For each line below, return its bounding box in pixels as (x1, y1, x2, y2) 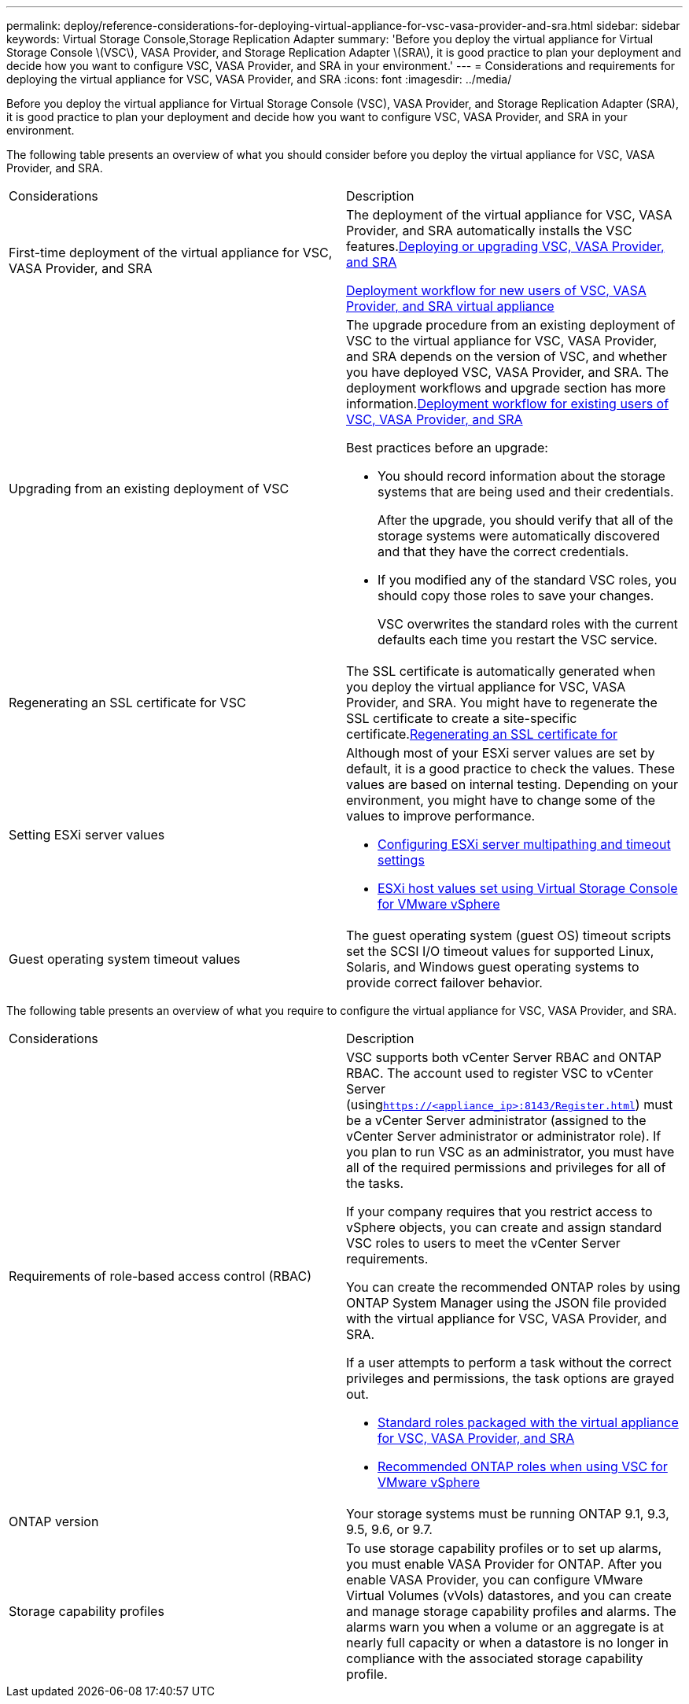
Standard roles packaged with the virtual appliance (378, 1414, 679, 1430)
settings (378, 852, 425, 868)
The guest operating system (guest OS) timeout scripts (346, 928, 672, 943)
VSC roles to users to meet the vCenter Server (346, 1235, 621, 1251)
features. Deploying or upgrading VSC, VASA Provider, (346, 238, 665, 254)
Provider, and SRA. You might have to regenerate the (346, 695, 658, 710)
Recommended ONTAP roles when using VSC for (378, 1459, 668, 1474)
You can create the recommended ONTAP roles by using (346, 1279, 680, 1295)
